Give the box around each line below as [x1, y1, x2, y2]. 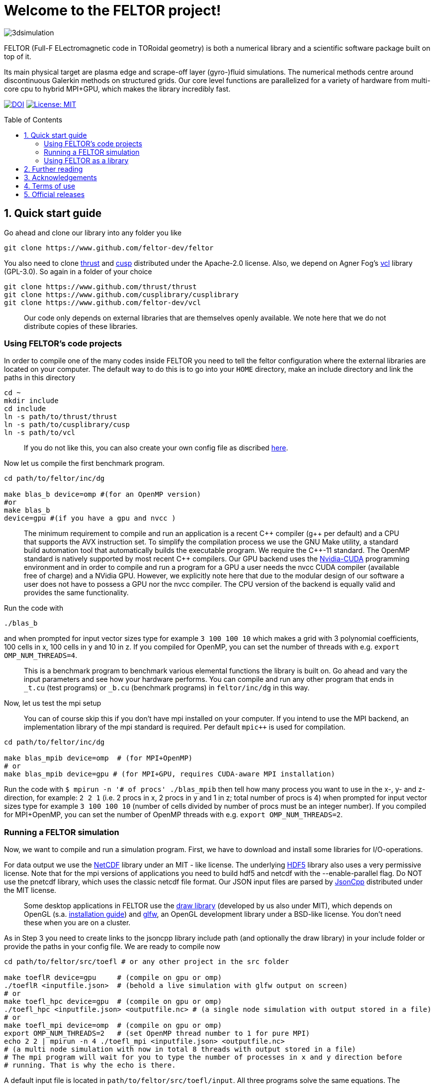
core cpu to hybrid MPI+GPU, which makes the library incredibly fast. [4, 84, 231, 93]
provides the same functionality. [24, 588, 129, 597]
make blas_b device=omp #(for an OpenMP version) [4, 490, 201, 499]
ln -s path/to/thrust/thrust [4, 413, 117, 421]
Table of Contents [4, 115, 63, 124]
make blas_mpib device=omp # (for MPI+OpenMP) [4, 754, 193, 762]
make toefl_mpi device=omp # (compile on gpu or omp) [4, 1021, 222, 1030]
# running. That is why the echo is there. [4, 1061, 176, 1070]
